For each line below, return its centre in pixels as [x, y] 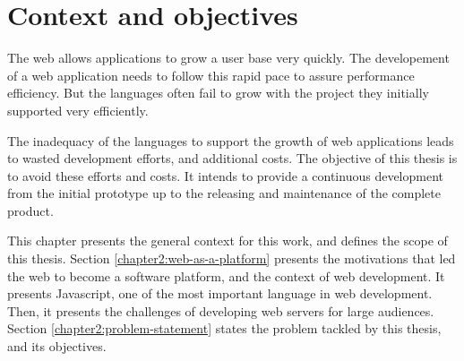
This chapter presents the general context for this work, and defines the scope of [228, 241]
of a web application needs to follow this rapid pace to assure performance [211, 75]
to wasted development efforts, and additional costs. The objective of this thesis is [232, 158]
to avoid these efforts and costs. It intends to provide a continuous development [226, 175]
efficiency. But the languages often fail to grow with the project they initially [218, 93]
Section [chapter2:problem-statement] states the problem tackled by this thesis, [224, 328]
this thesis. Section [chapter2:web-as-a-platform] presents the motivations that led [232, 258]
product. [30, 210]
